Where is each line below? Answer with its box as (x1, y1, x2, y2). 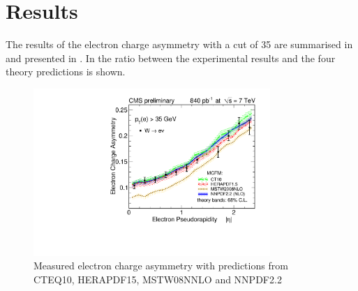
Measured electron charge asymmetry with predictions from (33, 258, 288, 273)
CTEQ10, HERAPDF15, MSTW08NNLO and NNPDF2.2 (33, 271, 282, 286)
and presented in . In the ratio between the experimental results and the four (6, 50, 336, 65)
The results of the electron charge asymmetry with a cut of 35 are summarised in (6, 37, 353, 52)
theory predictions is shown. (6, 64, 126, 79)
